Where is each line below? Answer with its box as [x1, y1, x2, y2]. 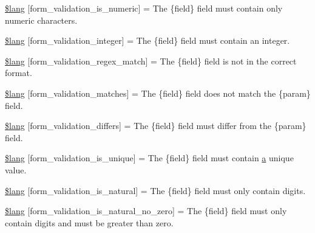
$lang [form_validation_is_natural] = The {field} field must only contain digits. [5, 184, 306, 196]
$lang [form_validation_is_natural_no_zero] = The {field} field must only [5, 204, 287, 217]
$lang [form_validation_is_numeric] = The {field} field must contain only [5, 2, 283, 14]
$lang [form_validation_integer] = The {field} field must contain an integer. [5, 34, 290, 47]
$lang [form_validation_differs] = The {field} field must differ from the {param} [5, 119, 307, 132]
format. [5, 66, 32, 79]
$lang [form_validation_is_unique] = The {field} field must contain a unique [5, 151, 294, 164]
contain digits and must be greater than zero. [5, 216, 174, 229]
